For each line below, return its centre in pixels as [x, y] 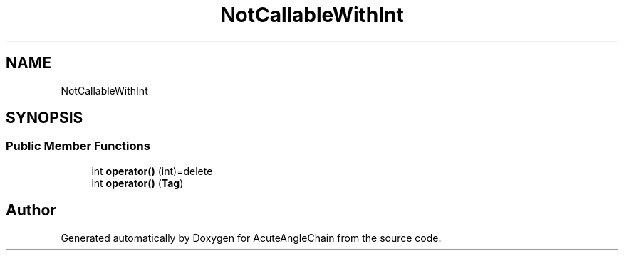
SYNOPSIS [45, 118]
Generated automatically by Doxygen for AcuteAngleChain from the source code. [251, 238]
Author [31, 210]
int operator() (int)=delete [152, 171]
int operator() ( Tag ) [137, 183]
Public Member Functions [78, 146]
